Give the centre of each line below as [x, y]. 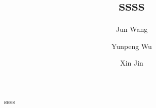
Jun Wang [132, 29]
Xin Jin [132, 63]
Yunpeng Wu [132, 46]
